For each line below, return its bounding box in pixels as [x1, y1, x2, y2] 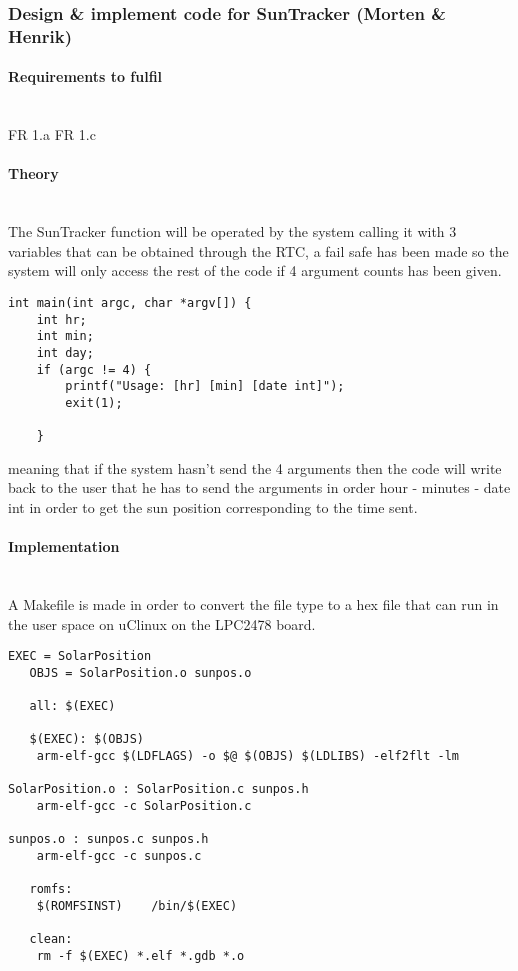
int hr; [36, 312, 87, 327]
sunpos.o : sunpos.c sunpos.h [8, 832, 209, 847]
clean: [29, 932, 73, 947]
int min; [36, 329, 94, 344]
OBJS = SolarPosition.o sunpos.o [29, 665, 252, 680]
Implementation [8, 536, 120, 557]
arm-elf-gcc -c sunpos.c [36, 849, 202, 864]
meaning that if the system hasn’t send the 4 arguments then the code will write [8, 457, 502, 478]
